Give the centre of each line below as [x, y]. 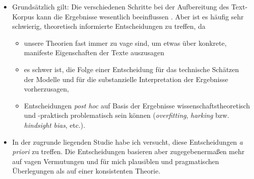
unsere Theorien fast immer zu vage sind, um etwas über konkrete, [125, 43]
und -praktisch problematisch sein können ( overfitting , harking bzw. [127, 115]
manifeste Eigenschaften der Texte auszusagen [94, 52]
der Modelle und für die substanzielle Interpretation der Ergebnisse [126, 79]
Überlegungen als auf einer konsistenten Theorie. [86, 171]
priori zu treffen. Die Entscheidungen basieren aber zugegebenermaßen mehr [128, 151]
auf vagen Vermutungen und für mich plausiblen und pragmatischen [116, 161]
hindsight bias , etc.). [55, 125]
